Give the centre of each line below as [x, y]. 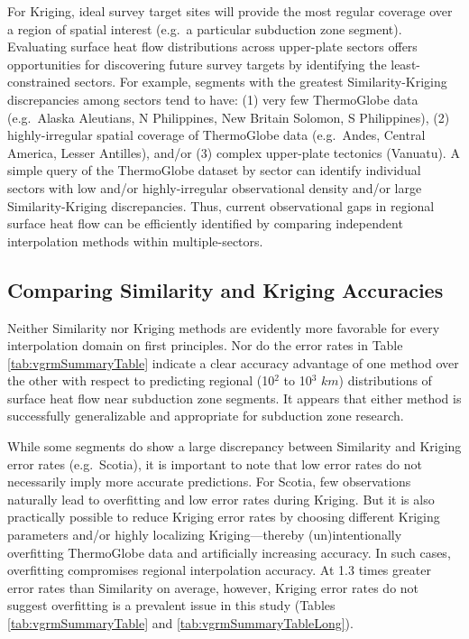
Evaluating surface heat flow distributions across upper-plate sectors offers [212, 46]
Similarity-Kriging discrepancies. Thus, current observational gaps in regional [221, 205]
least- [405, 64]
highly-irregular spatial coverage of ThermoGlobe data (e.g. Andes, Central [216, 135]
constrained [39, 82]
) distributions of [385, 380]
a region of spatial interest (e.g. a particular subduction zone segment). [205, 28]
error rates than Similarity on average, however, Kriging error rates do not [213, 587]
